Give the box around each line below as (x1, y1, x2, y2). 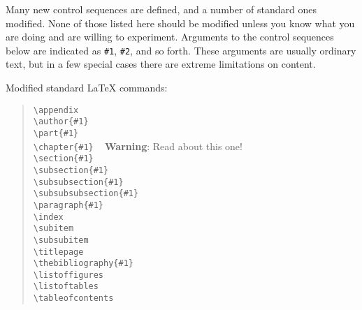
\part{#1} (33, 128, 79, 138)
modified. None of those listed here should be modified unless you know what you (6, 15, 355, 30)
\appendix (33, 105, 79, 115)
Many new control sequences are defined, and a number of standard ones (6, 2, 317, 16)
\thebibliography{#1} (33, 258, 133, 269)
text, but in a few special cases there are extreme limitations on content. (6, 57, 316, 71)
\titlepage (33, 246, 84, 257)
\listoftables (33, 281, 99, 292)
